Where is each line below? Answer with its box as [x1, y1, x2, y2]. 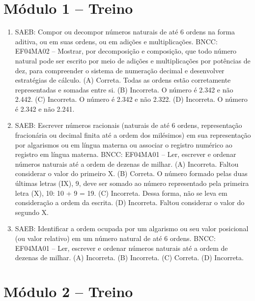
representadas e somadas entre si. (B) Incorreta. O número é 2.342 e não [15, 84, 233, 94]
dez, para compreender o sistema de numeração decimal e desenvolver [15, 65, 225, 75]
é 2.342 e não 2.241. [15, 103, 75, 114]
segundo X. [15, 207, 49, 217]
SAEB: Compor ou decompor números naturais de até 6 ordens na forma [15, 27, 235, 37]
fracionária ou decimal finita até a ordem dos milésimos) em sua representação [15, 130, 251, 140]
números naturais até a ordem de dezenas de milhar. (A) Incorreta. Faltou [15, 158, 239, 169]
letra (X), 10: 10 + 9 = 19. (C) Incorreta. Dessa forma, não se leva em [15, 187, 227, 198]
